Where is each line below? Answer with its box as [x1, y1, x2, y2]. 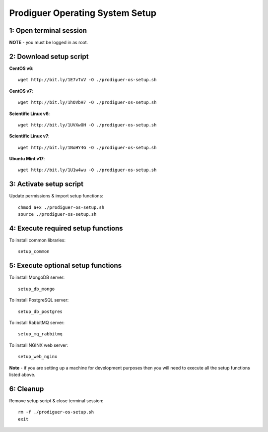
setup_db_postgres [18, 309, 63, 314]
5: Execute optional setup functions [9, 261, 122, 270]
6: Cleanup [9, 384, 44, 393]
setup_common [18, 248, 50, 254]
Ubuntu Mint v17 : [9, 156, 45, 162]
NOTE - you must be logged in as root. [9, 40, 88, 46]
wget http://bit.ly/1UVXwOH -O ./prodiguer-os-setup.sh [18, 122, 157, 127]
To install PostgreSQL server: [9, 297, 69, 303]
